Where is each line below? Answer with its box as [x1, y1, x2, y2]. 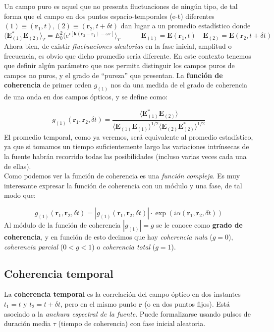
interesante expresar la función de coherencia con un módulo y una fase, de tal [4, 180, 242, 190]
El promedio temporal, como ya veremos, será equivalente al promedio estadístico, [4, 131, 253, 142]
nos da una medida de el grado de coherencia [110, 80, 248, 90]
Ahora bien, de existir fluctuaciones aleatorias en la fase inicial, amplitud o [4, 41, 232, 51]
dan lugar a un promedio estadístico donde [120, 20, 251, 31]
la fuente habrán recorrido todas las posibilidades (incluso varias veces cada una [4, 151, 247, 161]
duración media [4, 318, 51, 329]
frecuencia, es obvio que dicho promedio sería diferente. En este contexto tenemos [4, 50, 251, 61]
